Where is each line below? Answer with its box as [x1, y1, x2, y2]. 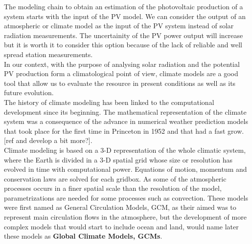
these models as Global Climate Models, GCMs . [4, 231, 162, 241]
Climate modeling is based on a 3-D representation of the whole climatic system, [4, 144, 246, 155]
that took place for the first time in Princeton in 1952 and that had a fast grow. [4, 125, 244, 136]
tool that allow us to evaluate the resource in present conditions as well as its [4, 78, 236, 88]
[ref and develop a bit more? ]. [4, 135, 92, 145]
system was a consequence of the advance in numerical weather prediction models [4, 116, 248, 126]
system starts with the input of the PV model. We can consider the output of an [4, 11, 246, 21]
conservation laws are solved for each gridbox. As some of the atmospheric [4, 173, 227, 183]
